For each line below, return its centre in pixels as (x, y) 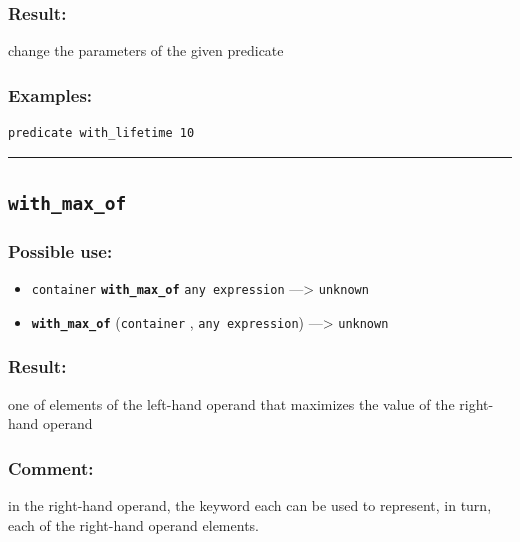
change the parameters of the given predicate (146, 50)
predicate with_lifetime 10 (101, 133)
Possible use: (60, 250)
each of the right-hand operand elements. (133, 524)
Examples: (50, 94)
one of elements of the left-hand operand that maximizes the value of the (231, 403)
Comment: (51, 467)
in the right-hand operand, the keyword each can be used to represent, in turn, (250, 505)
